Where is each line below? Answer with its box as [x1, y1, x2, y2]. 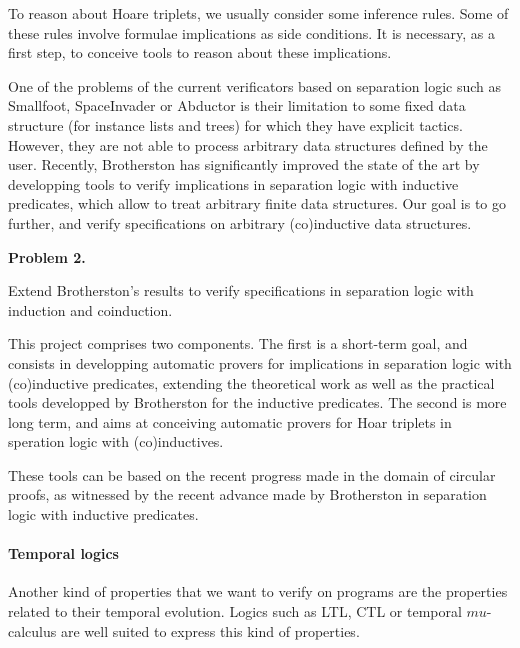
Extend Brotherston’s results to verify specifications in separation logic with [8, 280, 474, 301]
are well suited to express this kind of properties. [60, 620, 360, 641]
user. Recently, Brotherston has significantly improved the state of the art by [8, 154, 480, 175]
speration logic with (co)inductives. [8, 431, 224, 452]
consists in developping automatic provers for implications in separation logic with [8, 352, 512, 373]
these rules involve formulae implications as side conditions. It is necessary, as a [8, 22, 495, 43]
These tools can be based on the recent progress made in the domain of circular [8, 464, 496, 485]
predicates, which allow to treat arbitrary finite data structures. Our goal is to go [8, 193, 507, 214]
